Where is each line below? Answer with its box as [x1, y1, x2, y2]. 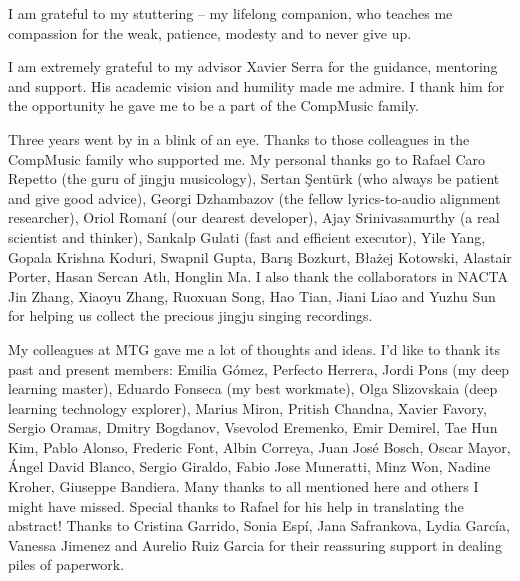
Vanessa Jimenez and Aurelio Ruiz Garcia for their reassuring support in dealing [8, 534, 502, 555]
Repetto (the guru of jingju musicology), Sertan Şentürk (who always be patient [8, 168, 500, 189]
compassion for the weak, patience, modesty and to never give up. [8, 22, 412, 43]
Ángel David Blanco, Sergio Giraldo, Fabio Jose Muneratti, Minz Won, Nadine [8, 456, 491, 477]
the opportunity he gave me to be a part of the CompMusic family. [8, 95, 419, 116]
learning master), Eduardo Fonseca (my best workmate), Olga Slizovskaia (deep [8, 378, 498, 399]
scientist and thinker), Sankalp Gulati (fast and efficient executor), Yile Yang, [8, 226, 486, 247]
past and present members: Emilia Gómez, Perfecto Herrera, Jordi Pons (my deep [8, 358, 510, 379]
